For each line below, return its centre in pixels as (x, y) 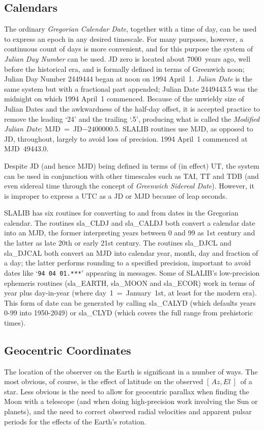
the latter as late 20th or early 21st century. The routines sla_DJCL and (118, 243)
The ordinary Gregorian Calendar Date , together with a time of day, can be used (130, 29)
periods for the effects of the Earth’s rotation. (75, 421)
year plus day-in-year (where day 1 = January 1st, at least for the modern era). (130, 293)
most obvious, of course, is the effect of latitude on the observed (104, 381)
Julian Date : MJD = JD (43, 129)
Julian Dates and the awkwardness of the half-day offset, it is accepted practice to (132, 108)
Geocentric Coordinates (68, 350)
